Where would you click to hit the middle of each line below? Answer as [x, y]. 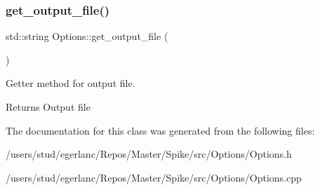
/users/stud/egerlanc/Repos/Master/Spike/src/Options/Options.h [149, 154]
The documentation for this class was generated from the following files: [160, 130]
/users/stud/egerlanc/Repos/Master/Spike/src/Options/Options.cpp [154, 177]
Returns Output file [48, 107]
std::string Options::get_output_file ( [87, 36]
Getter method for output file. [71, 83]
